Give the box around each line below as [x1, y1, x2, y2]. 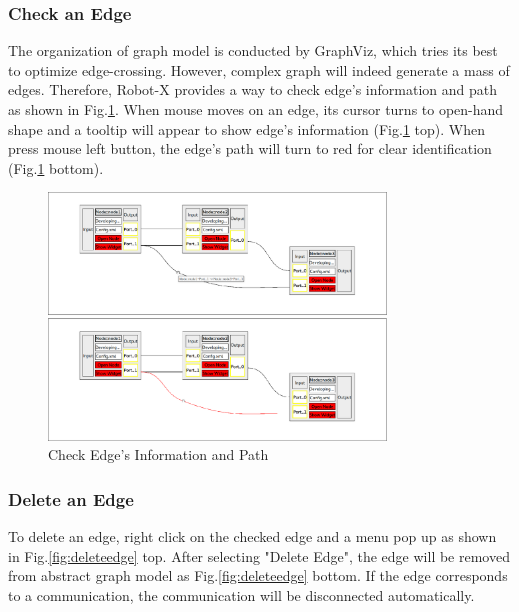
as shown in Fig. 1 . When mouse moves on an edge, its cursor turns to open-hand [8, 99, 504, 119]
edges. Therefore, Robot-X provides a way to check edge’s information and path [8, 79, 498, 100]
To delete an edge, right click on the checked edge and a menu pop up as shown [8, 526, 497, 547]
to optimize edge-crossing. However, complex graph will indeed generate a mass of [8, 59, 510, 80]
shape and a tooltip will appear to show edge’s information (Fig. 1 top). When [8, 118, 485, 139]
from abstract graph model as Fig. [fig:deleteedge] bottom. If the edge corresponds [8, 565, 508, 586]
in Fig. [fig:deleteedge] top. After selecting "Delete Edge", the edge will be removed [8, 545, 510, 566]
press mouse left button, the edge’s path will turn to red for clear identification [8, 138, 492, 159]
